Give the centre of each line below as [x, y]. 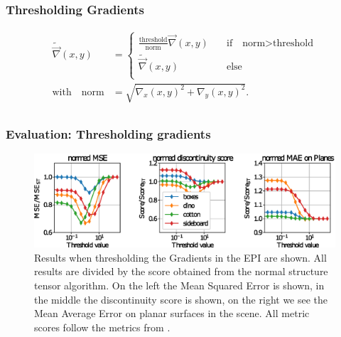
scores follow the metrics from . [102, 327]
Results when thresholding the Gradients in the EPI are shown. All [180, 257]
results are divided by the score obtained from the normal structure [181, 271]
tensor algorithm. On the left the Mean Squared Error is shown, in [179, 285]
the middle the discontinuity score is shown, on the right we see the [181, 299]
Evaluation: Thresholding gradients [108, 133]
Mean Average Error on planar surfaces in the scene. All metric [172, 313]
